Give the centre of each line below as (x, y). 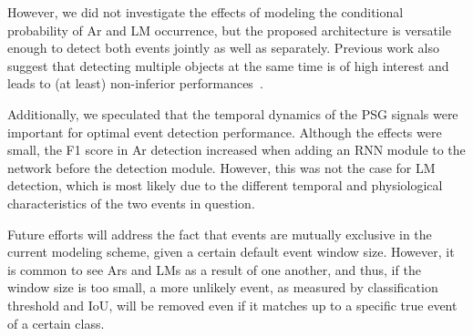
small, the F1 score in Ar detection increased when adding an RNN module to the (236, 150)
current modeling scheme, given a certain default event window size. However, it (231, 252)
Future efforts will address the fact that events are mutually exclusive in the (220, 234)
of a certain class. (56, 323)
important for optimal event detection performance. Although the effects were (225, 132)
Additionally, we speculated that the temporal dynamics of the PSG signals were (233, 113)
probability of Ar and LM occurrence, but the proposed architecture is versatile (229, 30)
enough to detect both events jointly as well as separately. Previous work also (224, 48)
